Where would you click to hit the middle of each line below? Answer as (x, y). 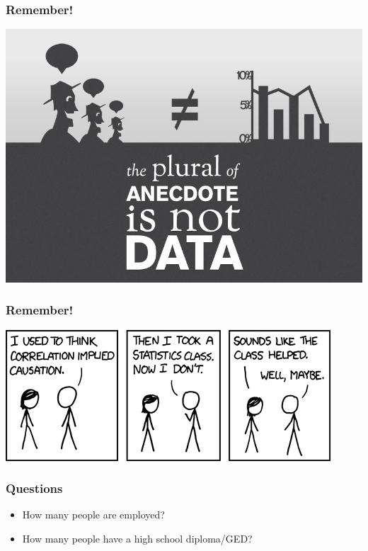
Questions (34, 488)
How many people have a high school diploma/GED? (137, 538)
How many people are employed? (93, 515)
